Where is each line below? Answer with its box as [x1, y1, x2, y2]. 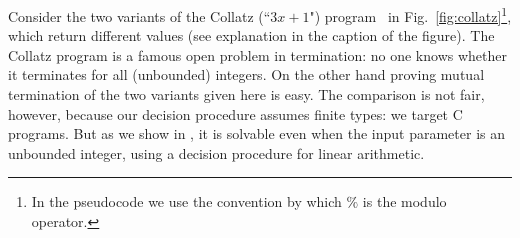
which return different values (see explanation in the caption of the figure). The [8, 25, 495, 46]
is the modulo [362, 191, 447, 212]
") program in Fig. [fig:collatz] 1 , [309, 3, 512, 26]
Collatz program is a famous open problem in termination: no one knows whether [8, 44, 507, 65]
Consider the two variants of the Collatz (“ [8, 5, 271, 26]
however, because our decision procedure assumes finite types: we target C [8, 103, 463, 124]
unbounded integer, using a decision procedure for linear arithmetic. [8, 142, 425, 163]
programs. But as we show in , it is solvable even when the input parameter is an [8, 123, 505, 144]
